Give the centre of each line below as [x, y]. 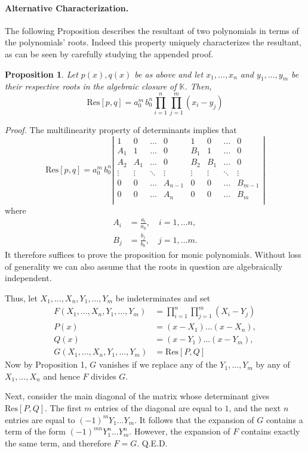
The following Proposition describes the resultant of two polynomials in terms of [152, 30]
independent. [28, 278]
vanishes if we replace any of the [158, 364]
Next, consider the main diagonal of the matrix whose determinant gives [137, 396]
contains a [284, 419]
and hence [61, 376]
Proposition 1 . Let [41, 74]
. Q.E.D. [152, 443]
